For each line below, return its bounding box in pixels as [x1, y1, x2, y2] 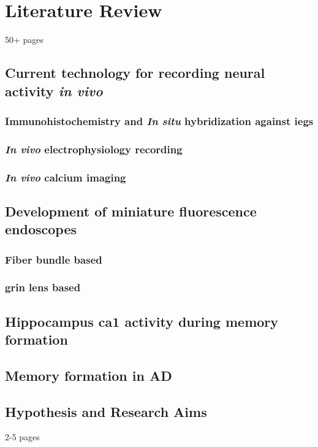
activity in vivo [5, 81, 103, 100]
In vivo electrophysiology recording [5, 141, 183, 156]
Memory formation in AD [5, 365, 172, 384]
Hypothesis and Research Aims [5, 402, 207, 421]
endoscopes [5, 220, 77, 239]
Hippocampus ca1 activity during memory [5, 311, 279, 330]
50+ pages [5, 33, 44, 46]
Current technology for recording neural [5, 63, 265, 82]
